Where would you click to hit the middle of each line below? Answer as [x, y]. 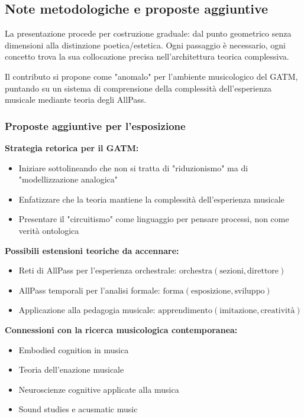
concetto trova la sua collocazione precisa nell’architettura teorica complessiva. [147, 56]
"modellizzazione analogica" [68, 179]
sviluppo [250, 291]
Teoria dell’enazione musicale [71, 369]
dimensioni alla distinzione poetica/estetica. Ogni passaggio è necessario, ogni [145, 45]
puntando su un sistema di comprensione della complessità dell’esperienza [138, 88]
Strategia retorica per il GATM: [72, 147]
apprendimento [185, 311]
